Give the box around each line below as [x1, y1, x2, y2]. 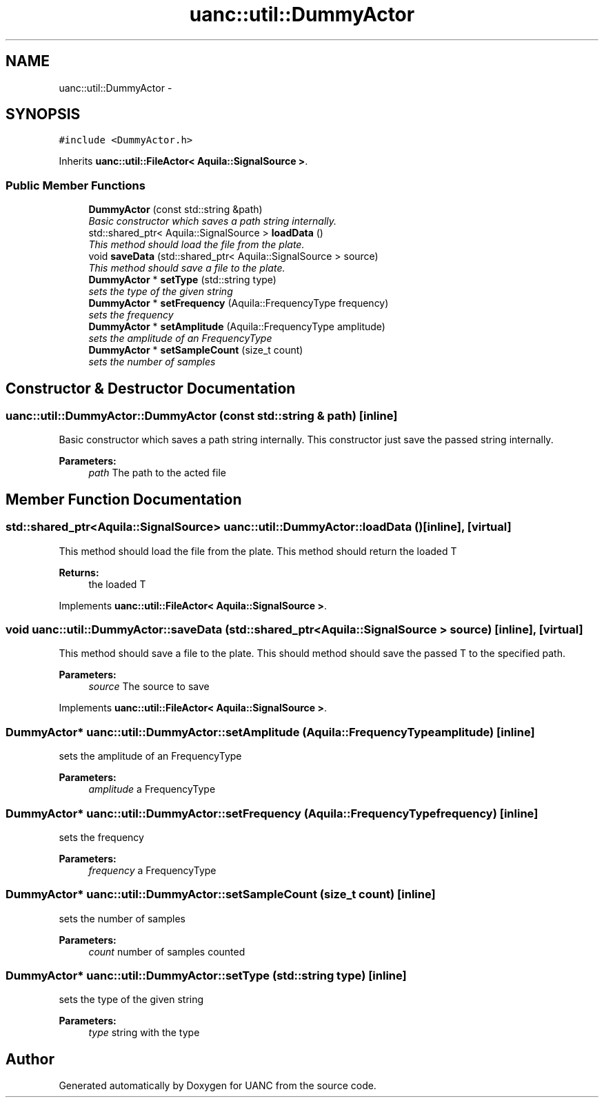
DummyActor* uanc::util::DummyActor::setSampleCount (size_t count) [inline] [6, 887, 436, 902]
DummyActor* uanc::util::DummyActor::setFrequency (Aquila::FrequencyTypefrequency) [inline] [6, 806, 538, 820]
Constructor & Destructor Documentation [6, 379, 296, 397]
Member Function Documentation [6, 490, 242, 508]
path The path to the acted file [88, 467, 226, 479]
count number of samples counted [88, 945, 245, 958]
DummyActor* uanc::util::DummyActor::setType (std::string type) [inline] [6, 969, 407, 982]
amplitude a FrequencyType [88, 783, 216, 796]
